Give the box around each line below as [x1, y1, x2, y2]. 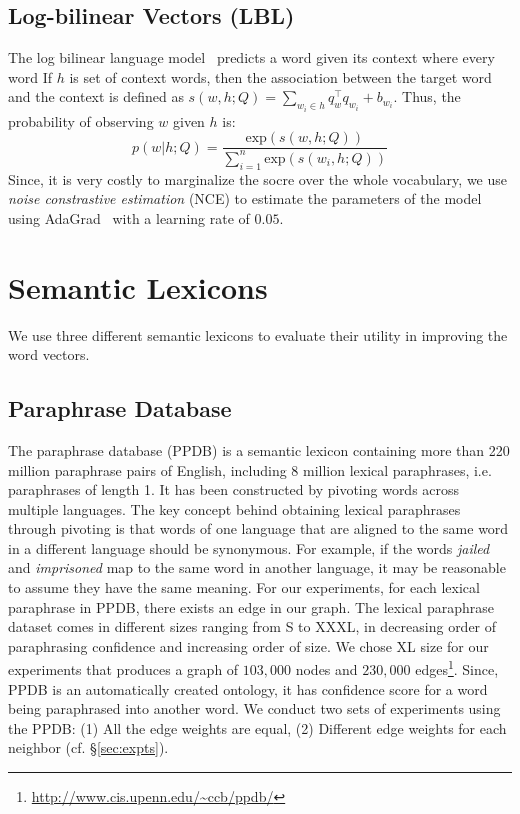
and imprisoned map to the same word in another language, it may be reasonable [8, 557, 506, 578]
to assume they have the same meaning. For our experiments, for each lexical [8, 577, 480, 598]
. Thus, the [393, 86, 461, 107]
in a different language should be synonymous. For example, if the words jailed [8, 537, 490, 558]
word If [8, 66, 52, 87]
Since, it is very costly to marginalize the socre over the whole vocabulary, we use [8, 168, 507, 189]
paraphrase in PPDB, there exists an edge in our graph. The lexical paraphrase [8, 596, 494, 617]
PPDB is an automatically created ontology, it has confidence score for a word [8, 678, 488, 699]
